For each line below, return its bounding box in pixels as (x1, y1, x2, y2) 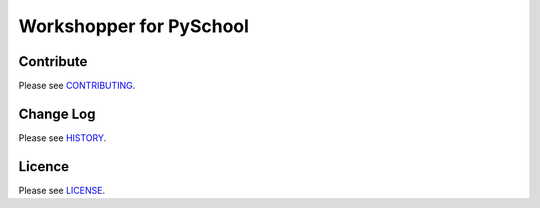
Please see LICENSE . (18, 184, 105, 196)
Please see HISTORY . (18, 131, 107, 144)
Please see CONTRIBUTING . (18, 80, 136, 92)
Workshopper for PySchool (18, 15, 250, 37)
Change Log (18, 105, 96, 122)
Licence (18, 158, 70, 175)
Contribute (18, 53, 88, 70)
